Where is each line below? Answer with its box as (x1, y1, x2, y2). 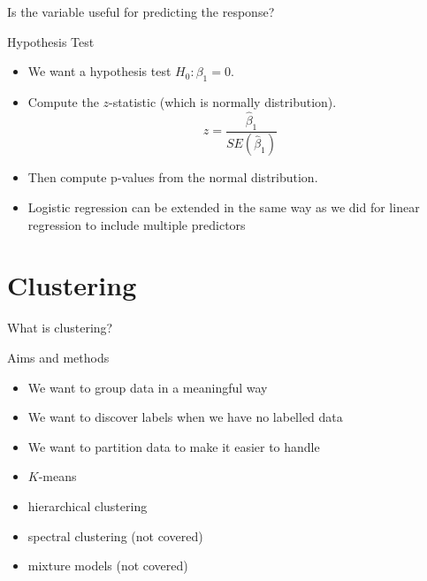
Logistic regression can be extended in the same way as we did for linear (27, 198, 420, 217)
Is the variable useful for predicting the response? (7, 3, 275, 20)
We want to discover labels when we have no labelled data (27, 408, 343, 426)
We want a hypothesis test (27, 62, 172, 80)
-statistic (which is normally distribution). (109, 92, 337, 111)
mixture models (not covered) (27, 556, 188, 575)
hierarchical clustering (27, 496, 148, 515)
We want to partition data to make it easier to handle (27, 437, 320, 455)
